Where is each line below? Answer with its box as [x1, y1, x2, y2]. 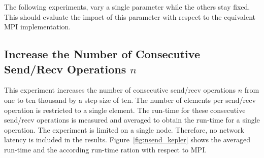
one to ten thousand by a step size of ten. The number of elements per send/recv [4, 94, 256, 105]
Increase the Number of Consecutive [4, 46, 200, 62]
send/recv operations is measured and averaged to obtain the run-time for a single [4, 114, 260, 125]
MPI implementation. [4, 21, 71, 32]
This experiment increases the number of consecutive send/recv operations [4, 85, 236, 95]
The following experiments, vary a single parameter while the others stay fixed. [4, 2, 250, 12]
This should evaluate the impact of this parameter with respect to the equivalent [4, 11, 256, 22]
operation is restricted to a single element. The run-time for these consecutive [4, 104, 246, 115]
